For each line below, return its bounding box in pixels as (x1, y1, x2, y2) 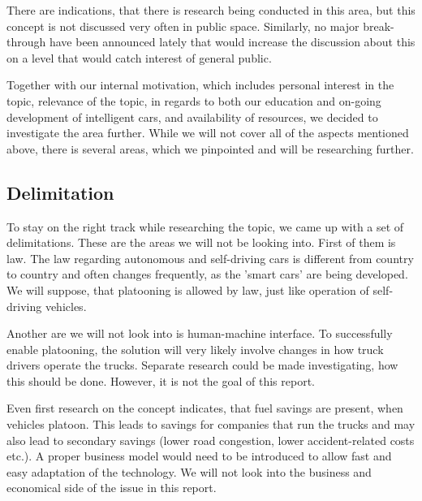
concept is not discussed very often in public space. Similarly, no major (6, 17, 360, 34)
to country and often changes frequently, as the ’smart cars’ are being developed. (6, 266, 408, 283)
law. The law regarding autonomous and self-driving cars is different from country (6, 249, 414, 266)
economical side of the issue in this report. (6, 479, 217, 496)
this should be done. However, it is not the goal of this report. (6, 372, 315, 389)
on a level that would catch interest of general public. (6, 49, 272, 66)
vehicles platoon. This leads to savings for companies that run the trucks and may (6, 416, 416, 433)
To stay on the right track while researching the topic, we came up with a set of (6, 218, 404, 235)
